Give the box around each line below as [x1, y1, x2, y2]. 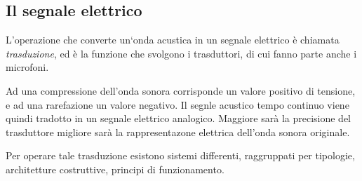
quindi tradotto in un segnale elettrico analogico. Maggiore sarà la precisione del [6, 111, 351, 126]
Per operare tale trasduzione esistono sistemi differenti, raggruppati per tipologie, [6, 148, 355, 163]
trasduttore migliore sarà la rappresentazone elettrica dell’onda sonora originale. [6, 124, 350, 139]
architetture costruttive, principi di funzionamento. [6, 161, 224, 176]
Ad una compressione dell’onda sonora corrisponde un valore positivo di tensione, [6, 83, 356, 98]
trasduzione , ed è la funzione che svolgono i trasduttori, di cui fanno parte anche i [6, 46, 357, 60]
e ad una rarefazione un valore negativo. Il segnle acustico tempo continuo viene [6, 97, 349, 112]
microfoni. [6, 60, 49, 74]
